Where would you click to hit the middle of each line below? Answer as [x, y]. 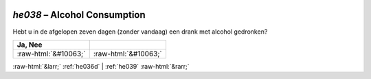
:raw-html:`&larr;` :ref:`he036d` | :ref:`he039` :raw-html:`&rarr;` [101, 66]
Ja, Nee [30, 45]
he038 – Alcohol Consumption [79, 15]
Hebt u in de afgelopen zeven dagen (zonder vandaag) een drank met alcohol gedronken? [140, 32]
